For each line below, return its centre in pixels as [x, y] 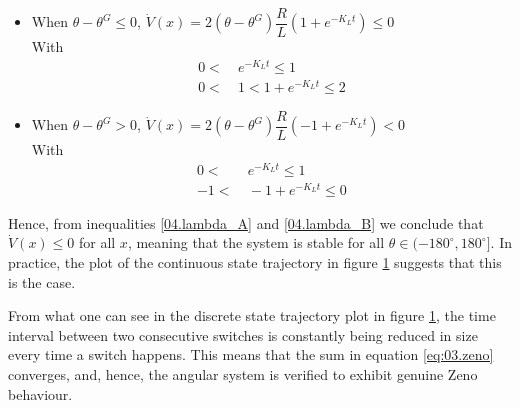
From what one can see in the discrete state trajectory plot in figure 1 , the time [252, 315]
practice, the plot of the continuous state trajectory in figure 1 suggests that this [255, 261]
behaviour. [40, 393]
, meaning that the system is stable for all [256, 242]
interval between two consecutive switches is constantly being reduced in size [243, 334]
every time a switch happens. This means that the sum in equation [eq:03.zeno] [251, 354]
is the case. [42, 281]
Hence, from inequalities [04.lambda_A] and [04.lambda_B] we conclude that [246, 222]
